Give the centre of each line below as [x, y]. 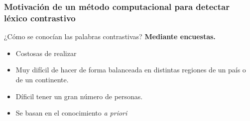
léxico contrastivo [40, 18]
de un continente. [42, 79]
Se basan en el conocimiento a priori [71, 113]
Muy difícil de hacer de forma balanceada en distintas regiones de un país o [131, 70]
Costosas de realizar [46, 53]
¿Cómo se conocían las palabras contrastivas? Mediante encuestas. [110, 36]
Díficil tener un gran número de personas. [79, 96]
